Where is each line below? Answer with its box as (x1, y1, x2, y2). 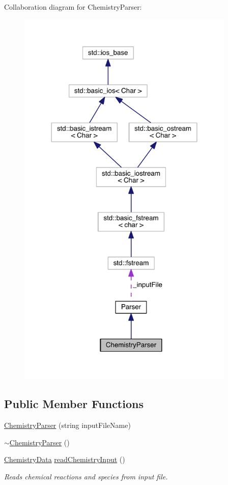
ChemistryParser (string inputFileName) (4, 420, 131, 430)
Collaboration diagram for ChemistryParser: (4, 2, 142, 12)
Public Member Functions (4, 396, 144, 412)
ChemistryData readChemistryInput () (4, 454, 125, 465)
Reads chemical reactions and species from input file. (4, 471, 168, 481)
